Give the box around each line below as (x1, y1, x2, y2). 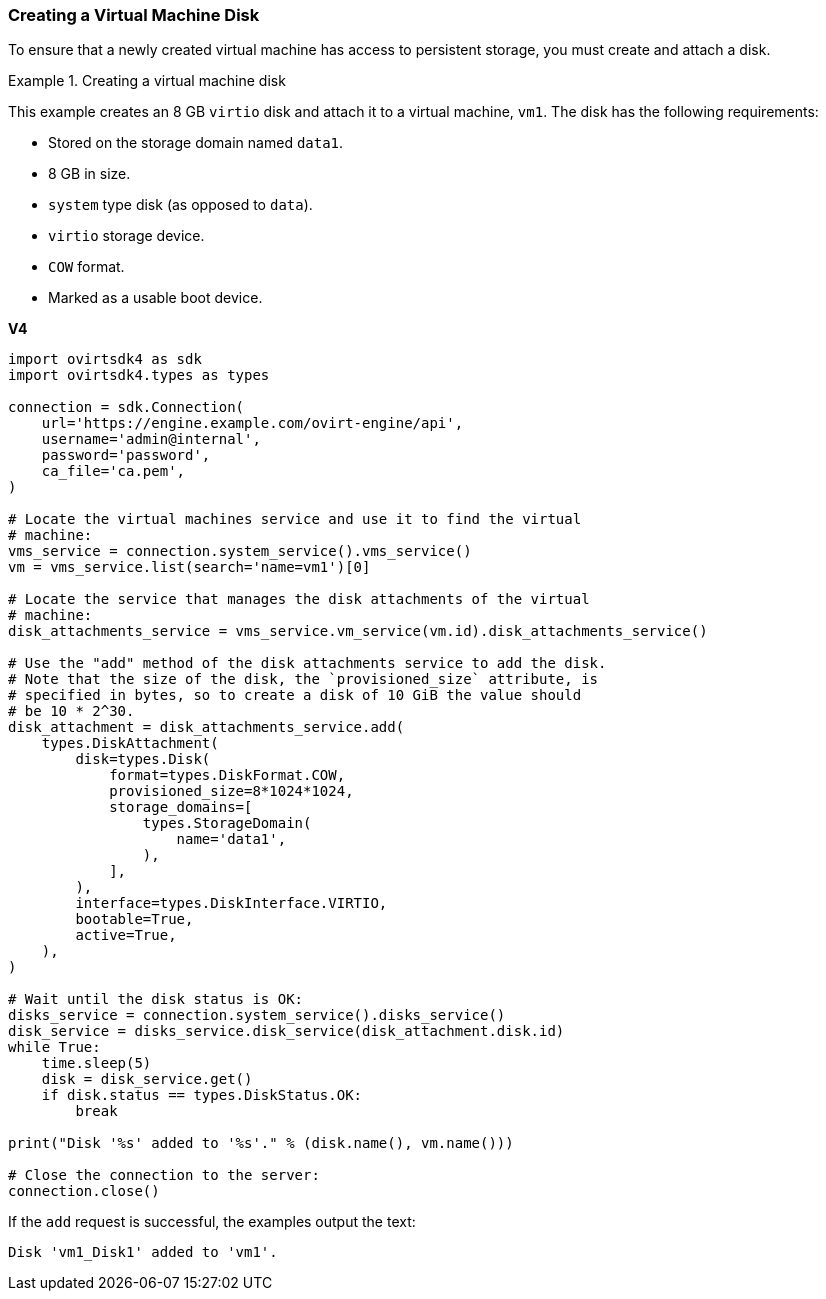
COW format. (48, 258, 125, 276)
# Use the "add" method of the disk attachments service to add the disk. (8, 655, 607, 672)
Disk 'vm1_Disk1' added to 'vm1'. (8, 1244, 278, 1261)
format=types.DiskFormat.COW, (109, 767, 346, 784)
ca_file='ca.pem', (41, 463, 186, 480)
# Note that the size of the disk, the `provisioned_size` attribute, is (8, 671, 599, 688)
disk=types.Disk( (75, 751, 211, 768)
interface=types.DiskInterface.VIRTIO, (75, 895, 388, 912)
